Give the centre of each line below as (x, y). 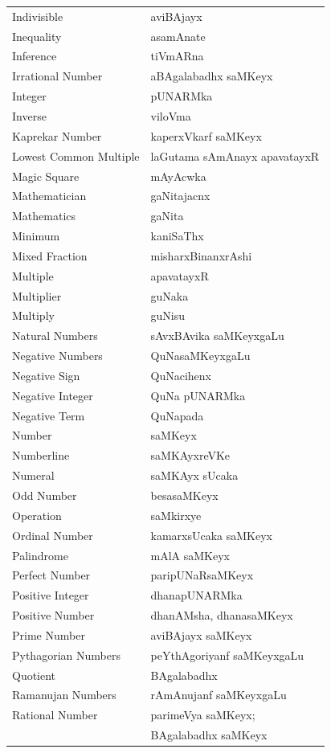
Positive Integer (51, 595)
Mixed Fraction (50, 255)
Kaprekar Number (57, 135)
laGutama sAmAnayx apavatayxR (235, 156)
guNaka (170, 295)
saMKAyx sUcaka (194, 475)
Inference (35, 56)
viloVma (171, 115)
